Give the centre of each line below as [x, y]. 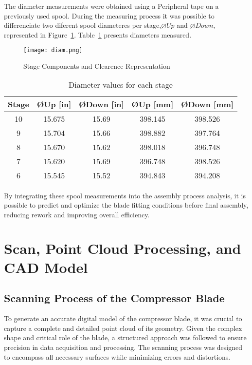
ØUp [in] [54, 104]
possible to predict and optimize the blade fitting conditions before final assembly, [126, 205]
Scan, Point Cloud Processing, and [123, 248]
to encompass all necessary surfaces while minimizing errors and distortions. [117, 356]
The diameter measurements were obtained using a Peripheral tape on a [111, 6]
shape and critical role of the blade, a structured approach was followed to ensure [125, 337]
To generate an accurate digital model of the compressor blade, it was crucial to [123, 318]
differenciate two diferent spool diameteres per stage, [83, 25]
